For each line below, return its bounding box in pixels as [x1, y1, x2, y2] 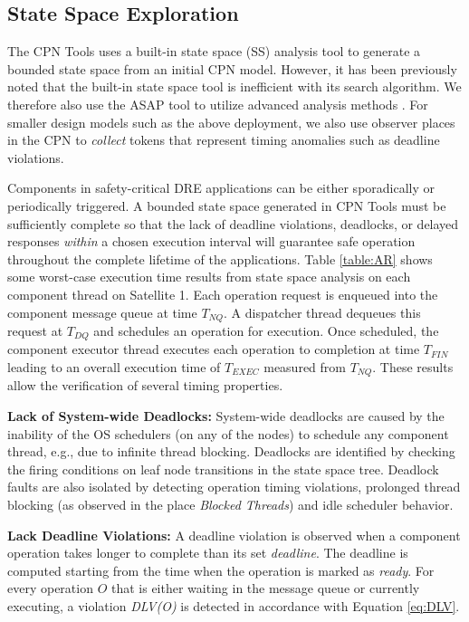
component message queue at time [7, 302, 197, 321]
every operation [7, 579, 93, 598]
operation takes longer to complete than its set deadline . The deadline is [7, 543, 408, 562]
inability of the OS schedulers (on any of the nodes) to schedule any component [7, 424, 449, 443]
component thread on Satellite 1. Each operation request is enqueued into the [7, 284, 438, 303]
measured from [263, 358, 346, 377]
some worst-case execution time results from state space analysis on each [7, 267, 411, 286]
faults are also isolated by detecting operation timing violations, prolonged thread [7, 477, 461, 496]
